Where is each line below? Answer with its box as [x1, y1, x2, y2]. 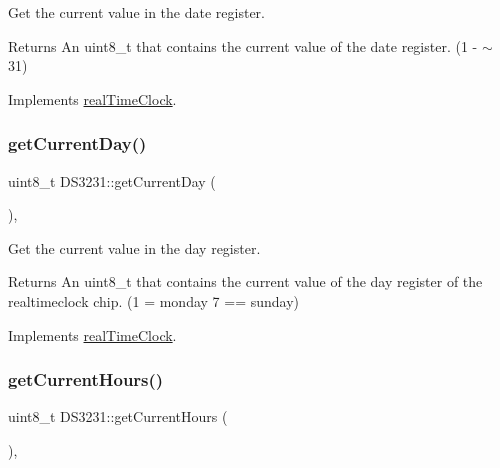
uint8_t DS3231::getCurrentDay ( [8, 170, 216, 191]
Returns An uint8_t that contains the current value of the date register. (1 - [8, 35, 478, 56]
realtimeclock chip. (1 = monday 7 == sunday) [8, 290, 300, 311]
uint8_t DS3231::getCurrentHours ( [8, 406, 228, 427]
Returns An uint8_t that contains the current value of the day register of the [8, 271, 483, 292]
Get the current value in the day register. [8, 237, 261, 258]
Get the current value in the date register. [8, 2, 265, 22]
